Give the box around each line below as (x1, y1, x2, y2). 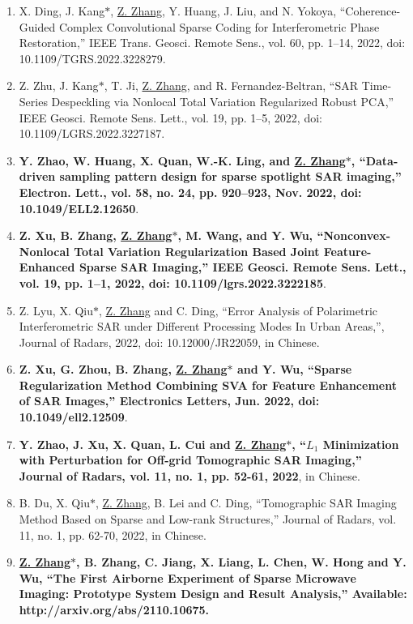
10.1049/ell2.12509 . (19, 408, 128, 425)
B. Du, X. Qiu (19, 494, 90, 511)
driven (19, 168, 56, 185)
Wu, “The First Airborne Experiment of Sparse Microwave (19, 569, 356, 586)
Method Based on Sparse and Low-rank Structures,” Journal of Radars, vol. (19, 511, 397, 528)
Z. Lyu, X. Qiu (19, 301, 94, 318)
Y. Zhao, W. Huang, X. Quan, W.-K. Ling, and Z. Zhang (19, 152, 346, 169)
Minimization (322, 435, 399, 452)
